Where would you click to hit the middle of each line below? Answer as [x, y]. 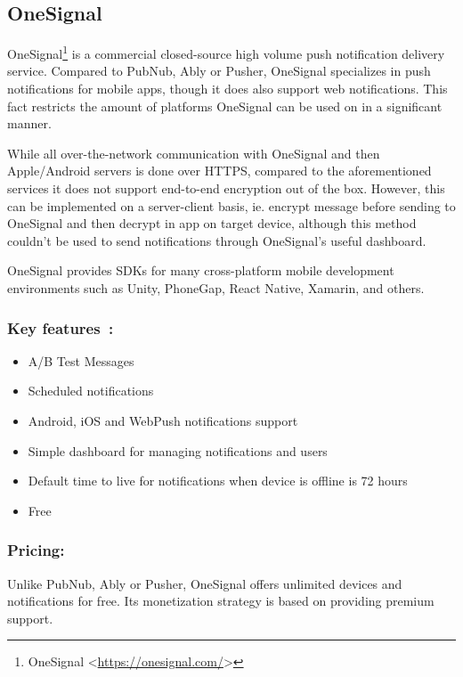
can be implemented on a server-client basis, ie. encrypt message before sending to [231, 205]
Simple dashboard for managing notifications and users [178, 450]
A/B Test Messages [81, 360]
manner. [29, 123]
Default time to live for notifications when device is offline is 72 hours [218, 481]
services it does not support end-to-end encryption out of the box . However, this [226, 188]
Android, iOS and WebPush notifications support [163, 420]
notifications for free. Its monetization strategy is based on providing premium [221, 601]
